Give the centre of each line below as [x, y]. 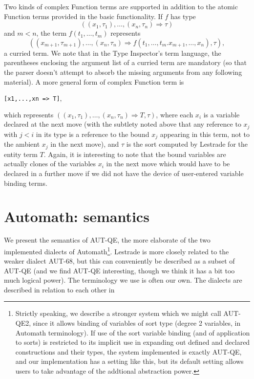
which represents [29, 114]
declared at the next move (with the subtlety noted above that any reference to [123, 124]
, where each [175, 114]
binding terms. [26, 183]
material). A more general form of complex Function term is [94, 81]
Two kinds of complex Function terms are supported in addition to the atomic [121, 6]
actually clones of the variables [50, 164]
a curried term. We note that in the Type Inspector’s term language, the [113, 53]
